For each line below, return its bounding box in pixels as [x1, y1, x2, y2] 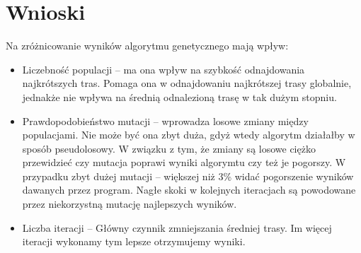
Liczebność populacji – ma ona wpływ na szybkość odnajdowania [22, 61, 305, 76]
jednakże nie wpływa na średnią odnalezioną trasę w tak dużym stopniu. [22, 89, 337, 104]
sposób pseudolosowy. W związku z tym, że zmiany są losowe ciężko [22, 141, 316, 155]
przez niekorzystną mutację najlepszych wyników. [22, 196, 237, 211]
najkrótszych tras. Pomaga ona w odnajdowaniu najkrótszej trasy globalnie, [22, 76, 352, 90]
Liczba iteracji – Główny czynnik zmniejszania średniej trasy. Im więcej [22, 220, 332, 235]
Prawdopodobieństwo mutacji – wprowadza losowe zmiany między [22, 113, 309, 128]
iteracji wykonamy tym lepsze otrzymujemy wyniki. [22, 234, 246, 249]
